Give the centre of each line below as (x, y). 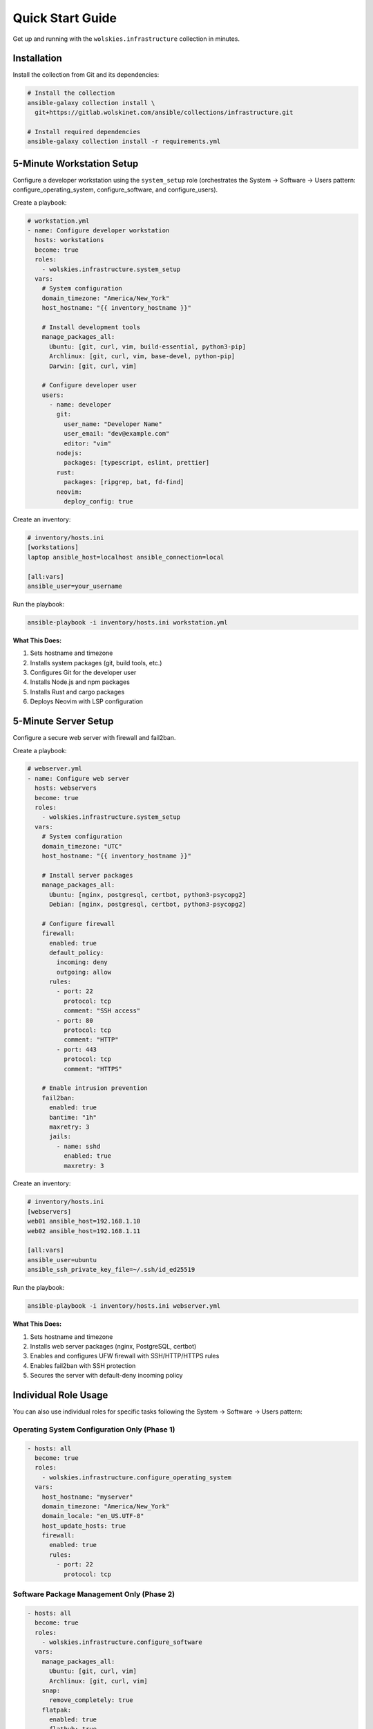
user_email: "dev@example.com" (116, 434)
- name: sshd (78, 1146)
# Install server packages (88, 875)
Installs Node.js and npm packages (80, 682)
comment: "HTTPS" (93, 1069)
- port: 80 (75, 1020)
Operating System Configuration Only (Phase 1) (94, 1430)
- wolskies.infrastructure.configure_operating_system (136, 1477)
